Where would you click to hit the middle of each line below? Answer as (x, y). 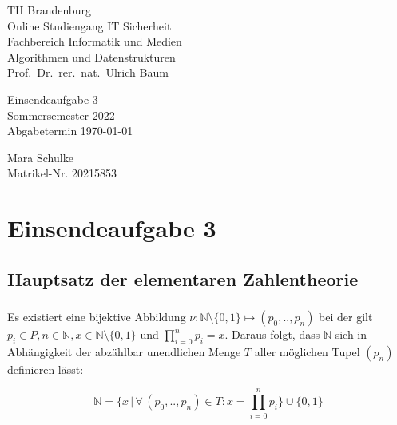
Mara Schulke (40, 157)
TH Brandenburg (49, 10)
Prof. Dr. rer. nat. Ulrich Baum (88, 72)
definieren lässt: (46, 369)
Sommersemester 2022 (61, 115)
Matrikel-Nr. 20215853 (62, 173)
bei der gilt (346, 317)
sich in (351, 334)
